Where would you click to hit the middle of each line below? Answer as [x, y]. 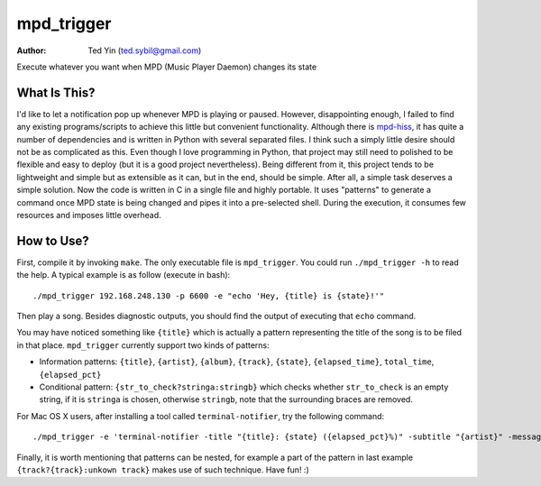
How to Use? [53, 240]
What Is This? [56, 92]
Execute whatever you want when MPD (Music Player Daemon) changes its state [167, 67]
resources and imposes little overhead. [89, 215]
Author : [32, 50]
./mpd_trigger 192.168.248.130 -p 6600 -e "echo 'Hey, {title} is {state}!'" [209, 296]
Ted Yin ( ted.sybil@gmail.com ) [145, 50]
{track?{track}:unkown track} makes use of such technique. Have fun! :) [163, 470]
